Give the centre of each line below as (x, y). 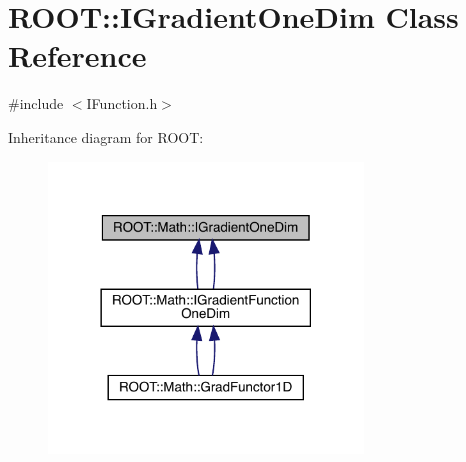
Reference (77, 55)
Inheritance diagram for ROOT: (106, 136)
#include (36, 103)
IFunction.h (122, 103)
